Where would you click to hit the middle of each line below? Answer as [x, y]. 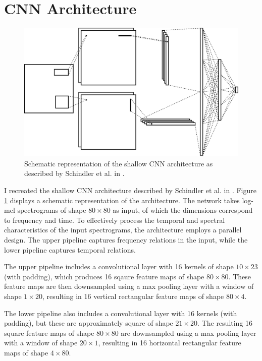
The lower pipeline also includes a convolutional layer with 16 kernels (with [121, 313]
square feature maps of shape [49, 333]
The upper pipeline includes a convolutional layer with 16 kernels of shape [119, 266]
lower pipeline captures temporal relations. [70, 249]
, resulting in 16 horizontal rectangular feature [170, 343]
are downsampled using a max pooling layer [189, 333]
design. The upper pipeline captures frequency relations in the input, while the [126, 239]
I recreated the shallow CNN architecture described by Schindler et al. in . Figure [130, 190]
